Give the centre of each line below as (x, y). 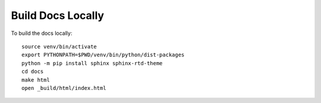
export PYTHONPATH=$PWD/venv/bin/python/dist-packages (103, 55)
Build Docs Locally (57, 15)
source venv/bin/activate (59, 46)
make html (36, 80)
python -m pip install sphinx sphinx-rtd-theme (92, 63)
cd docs (33, 72)
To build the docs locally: (42, 33)
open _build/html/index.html (64, 88)
